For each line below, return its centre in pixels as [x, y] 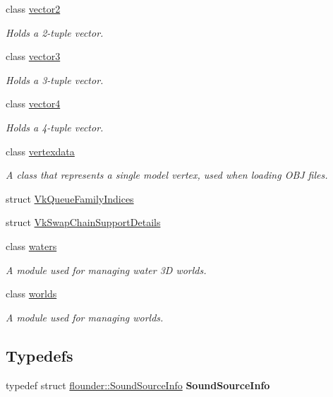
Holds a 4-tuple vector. [55, 127]
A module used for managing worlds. [85, 317]
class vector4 [33, 103]
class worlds [31, 294]
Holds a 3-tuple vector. [55, 79]
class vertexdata [40, 151]
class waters [31, 245]
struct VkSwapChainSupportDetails [83, 222]
